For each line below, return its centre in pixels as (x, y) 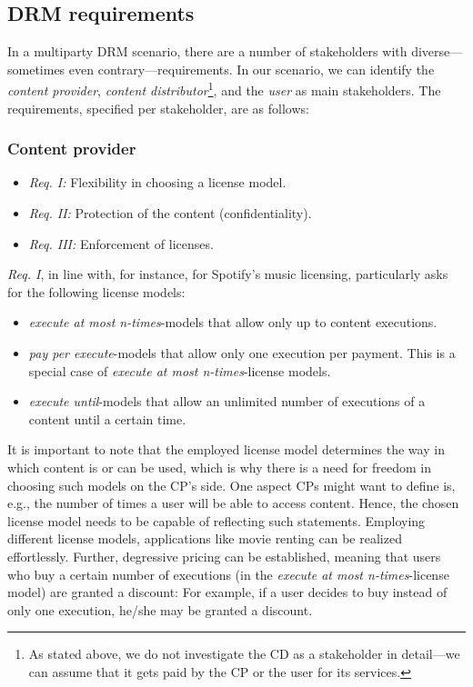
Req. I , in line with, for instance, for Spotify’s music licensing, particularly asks (228, 274)
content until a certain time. (107, 418)
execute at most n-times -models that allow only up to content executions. (233, 322)
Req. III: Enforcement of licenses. (121, 243)
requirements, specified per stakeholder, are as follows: (158, 108)
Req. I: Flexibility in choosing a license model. (157, 182)
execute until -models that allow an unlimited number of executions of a (227, 401)
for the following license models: (96, 291)
